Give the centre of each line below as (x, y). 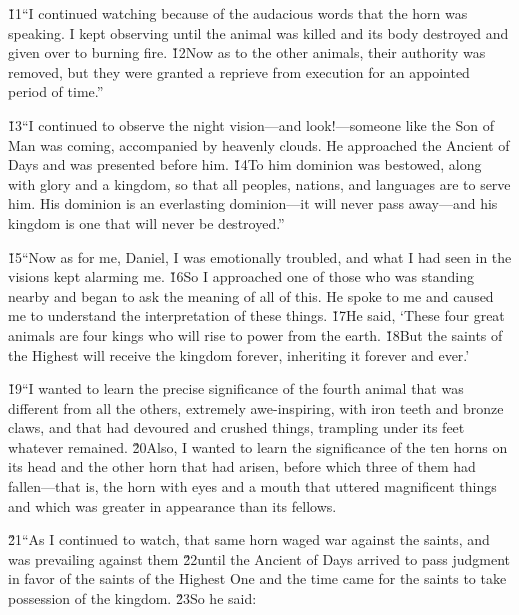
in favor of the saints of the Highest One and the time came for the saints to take (257, 578)
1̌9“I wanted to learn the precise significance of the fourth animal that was (236, 388)
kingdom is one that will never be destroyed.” (146, 222)
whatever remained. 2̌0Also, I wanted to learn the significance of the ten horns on (258, 446)
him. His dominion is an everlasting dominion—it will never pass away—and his (253, 203)
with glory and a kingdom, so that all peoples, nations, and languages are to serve (259, 183)
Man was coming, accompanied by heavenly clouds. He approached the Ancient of (259, 144)
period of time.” (56, 91)
